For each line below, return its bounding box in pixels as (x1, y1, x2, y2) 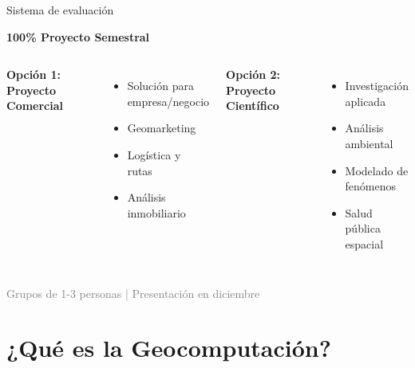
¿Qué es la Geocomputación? (6, 331, 331, 364)
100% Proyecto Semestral (6, 28, 150, 45)
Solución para (127, 77, 194, 94)
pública (345, 220, 381, 237)
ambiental (345, 135, 393, 151)
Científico (226, 97, 279, 114)
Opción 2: (226, 66, 281, 83)
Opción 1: (6, 66, 61, 83)
